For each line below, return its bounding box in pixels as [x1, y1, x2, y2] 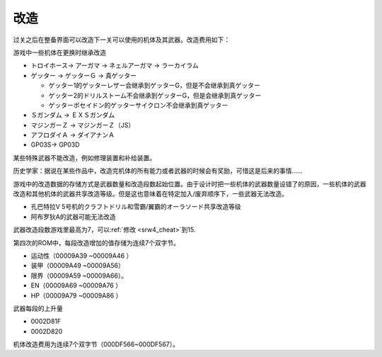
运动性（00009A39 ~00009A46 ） [30, 251, 133, 260]
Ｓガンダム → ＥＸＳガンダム [30, 110, 115, 120]
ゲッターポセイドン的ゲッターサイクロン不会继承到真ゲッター [48, 101, 228, 109]
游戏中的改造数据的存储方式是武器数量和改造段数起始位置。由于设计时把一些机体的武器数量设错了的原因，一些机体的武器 [13, 179, 366, 188]
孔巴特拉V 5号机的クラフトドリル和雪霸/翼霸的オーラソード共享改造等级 [30, 203, 241, 211]
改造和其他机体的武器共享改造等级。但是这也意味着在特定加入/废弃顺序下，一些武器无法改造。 [13, 190, 289, 198]
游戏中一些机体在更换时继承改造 [13, 48, 106, 57]
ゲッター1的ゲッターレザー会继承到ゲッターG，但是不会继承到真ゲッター [48, 81, 261, 90]
